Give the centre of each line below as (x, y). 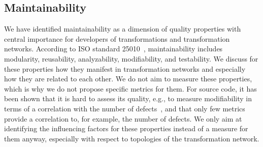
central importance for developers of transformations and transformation (117, 38)
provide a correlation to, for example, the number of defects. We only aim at (123, 118)
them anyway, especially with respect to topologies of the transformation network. (132, 138)
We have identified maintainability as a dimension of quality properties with (123, 29)
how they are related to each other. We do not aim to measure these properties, (128, 79)
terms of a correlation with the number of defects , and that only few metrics (125, 108)
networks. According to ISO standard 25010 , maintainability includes (113, 49)
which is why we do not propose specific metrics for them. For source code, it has (130, 88)
